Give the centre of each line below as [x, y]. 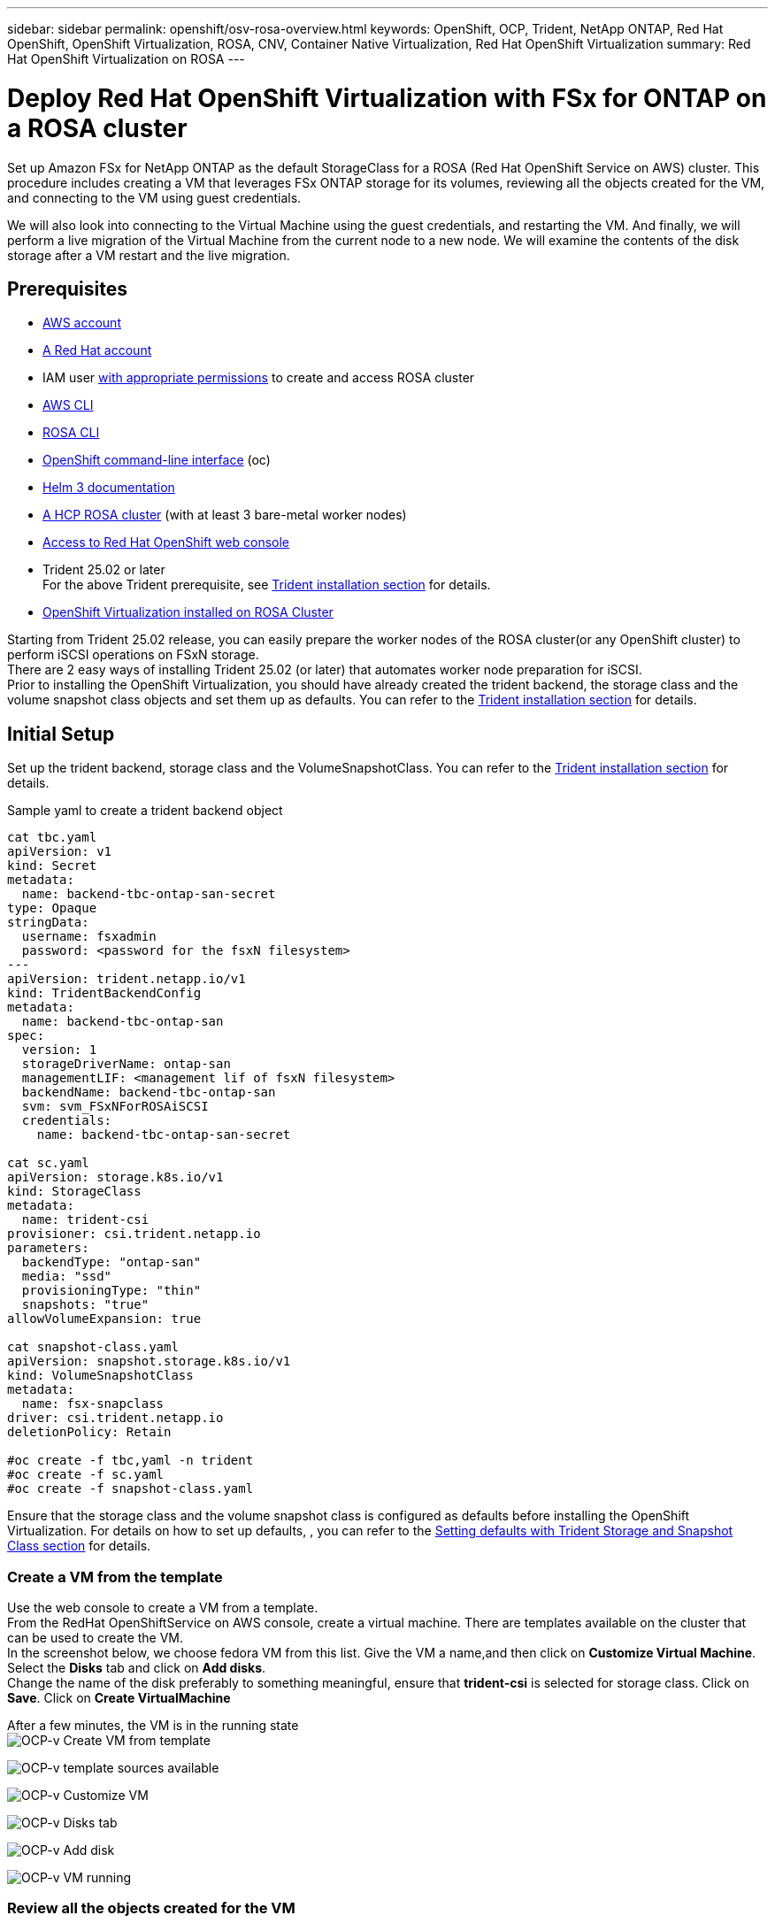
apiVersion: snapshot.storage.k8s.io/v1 [149, 1361]
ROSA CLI [71, 433]
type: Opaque [52, 908]
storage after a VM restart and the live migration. [149, 255]
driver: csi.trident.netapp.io [115, 1418]
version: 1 [59, 1050]
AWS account [82, 323]
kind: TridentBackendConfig [104, 993]
